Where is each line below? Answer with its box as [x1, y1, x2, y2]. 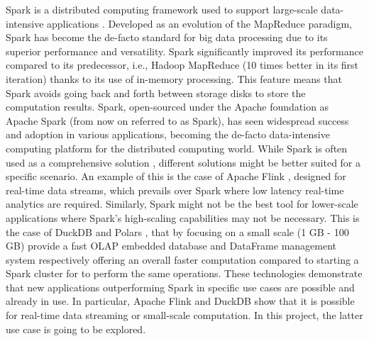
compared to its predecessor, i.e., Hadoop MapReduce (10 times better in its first [6, 57, 359, 72]
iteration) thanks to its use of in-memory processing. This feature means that [6, 71, 342, 86]
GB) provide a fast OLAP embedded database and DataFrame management [6, 238, 337, 253]
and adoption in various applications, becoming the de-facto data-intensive [6, 127, 330, 142]
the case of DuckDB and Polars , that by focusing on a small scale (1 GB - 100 [6, 224, 349, 239]
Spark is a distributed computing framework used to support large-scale [6, 2, 318, 16]
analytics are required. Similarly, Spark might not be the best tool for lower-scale [6, 196, 358, 211]
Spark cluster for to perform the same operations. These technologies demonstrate [6, 266, 363, 281]
